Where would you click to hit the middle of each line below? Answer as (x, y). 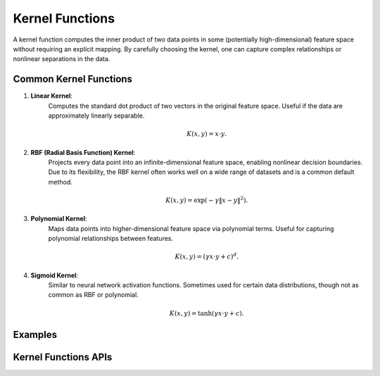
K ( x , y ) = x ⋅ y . (207, 134)
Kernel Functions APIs (63, 357)
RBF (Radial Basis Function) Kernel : (83, 152)
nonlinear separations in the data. (62, 59)
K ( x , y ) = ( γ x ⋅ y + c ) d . (207, 256)
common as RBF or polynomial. (93, 295)
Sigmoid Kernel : (55, 275)
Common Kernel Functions (73, 79)
